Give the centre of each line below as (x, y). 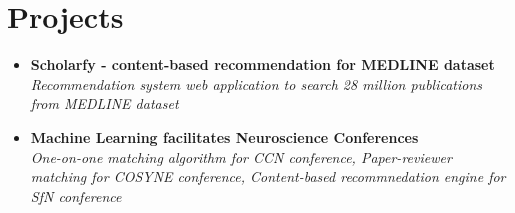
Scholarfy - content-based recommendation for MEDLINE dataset (262, 64)
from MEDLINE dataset (104, 103)
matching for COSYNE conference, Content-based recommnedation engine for (268, 176)
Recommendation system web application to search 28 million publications (256, 83)
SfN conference (76, 195)
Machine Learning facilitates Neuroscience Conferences (224, 136)
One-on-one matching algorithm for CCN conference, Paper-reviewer (241, 156)
